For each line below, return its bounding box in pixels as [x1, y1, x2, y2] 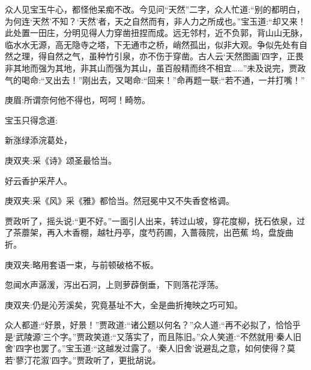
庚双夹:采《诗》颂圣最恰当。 [5, 154, 116, 166]
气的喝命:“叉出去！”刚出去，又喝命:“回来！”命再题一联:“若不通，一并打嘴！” [5, 73, 305, 86]
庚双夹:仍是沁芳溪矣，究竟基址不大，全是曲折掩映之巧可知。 [5, 298, 243, 311]
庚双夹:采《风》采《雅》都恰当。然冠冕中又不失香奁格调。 [5, 194, 234, 207]
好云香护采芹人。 [5, 174, 72, 186]
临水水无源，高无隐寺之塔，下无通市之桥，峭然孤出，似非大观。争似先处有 [5, 38, 299, 50]
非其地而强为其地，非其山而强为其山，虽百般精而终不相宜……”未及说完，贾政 [5, 61, 306, 74]
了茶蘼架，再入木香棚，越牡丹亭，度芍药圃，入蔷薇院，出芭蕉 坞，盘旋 [5, 226, 285, 239]
